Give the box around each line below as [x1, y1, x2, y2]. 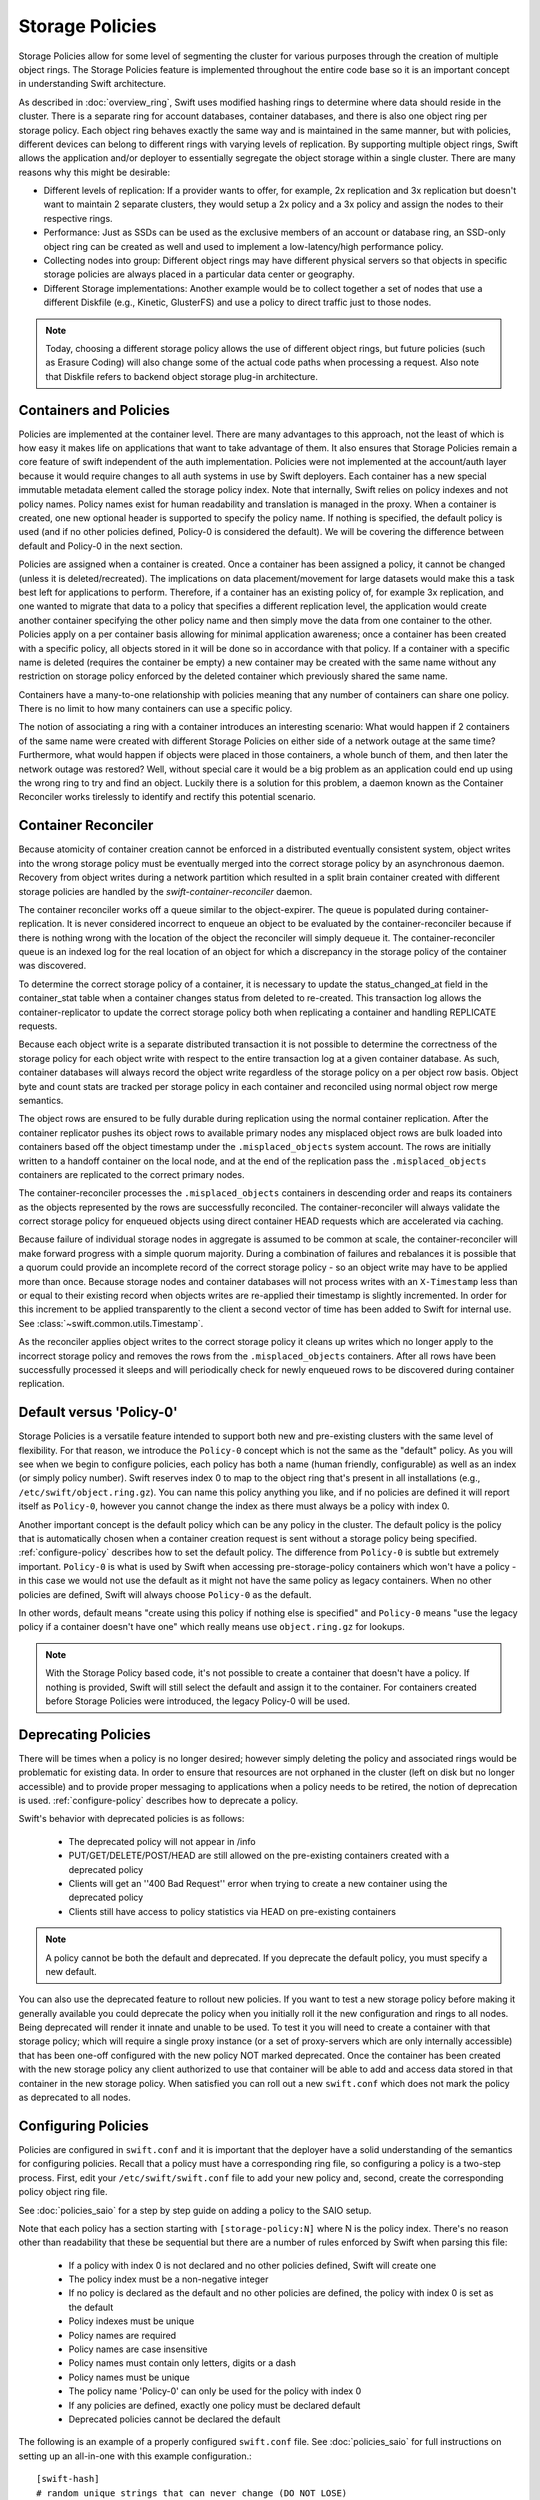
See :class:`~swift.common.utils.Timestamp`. [18, 1317, 204, 1329]
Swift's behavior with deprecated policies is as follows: [18, 1813, 245, 1825]
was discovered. [18, 960, 87, 972]
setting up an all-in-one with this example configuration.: [18, 2450, 252, 2462]
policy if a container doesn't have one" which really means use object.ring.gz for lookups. [18, 1621, 405, 1633]
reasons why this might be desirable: [18, 166, 171, 178]
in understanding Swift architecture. [18, 78, 167, 90]
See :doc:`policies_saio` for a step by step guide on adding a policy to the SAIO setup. [18, 2204, 372, 2216]
